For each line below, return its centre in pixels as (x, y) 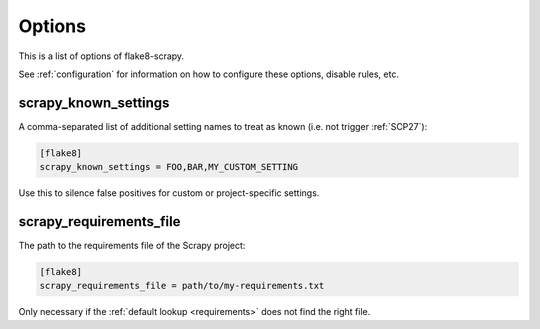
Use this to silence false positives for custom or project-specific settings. (169, 193)
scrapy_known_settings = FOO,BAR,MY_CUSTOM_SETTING (169, 167)
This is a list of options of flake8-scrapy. (101, 56)
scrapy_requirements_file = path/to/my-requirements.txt (182, 286)
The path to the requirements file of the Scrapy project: (132, 246)
